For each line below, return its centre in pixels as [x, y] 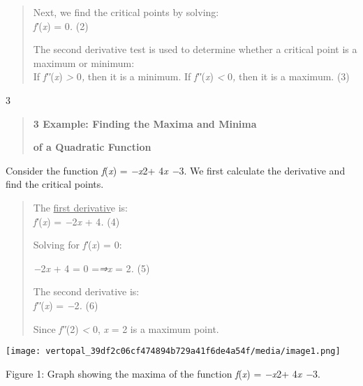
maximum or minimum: [84, 62]
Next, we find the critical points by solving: [126, 12]
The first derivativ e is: [80, 207]
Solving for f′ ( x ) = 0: [77, 245]
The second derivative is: [86, 291]
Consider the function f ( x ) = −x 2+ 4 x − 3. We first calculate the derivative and [176, 170]
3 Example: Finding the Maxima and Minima [145, 123]
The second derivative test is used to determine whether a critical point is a [195, 49]
